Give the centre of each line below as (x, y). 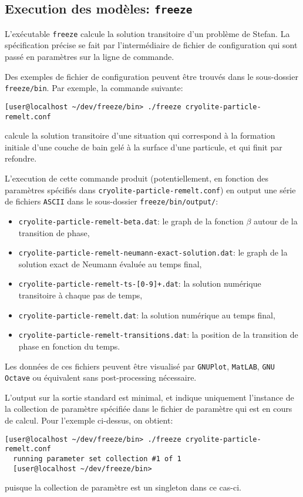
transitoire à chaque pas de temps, (80, 295)
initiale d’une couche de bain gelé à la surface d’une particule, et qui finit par (144, 147)
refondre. (21, 158)
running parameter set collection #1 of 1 (97, 459)
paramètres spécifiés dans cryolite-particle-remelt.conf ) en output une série (150, 189)
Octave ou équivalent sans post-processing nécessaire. (101, 377)
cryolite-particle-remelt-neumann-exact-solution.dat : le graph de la (153, 252)
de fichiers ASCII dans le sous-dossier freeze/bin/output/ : (112, 201)
